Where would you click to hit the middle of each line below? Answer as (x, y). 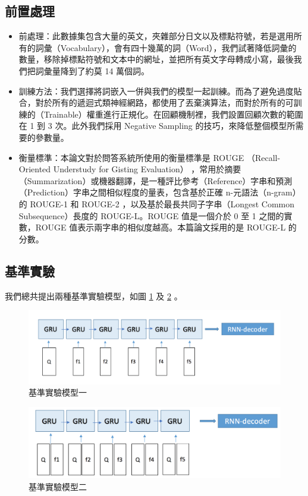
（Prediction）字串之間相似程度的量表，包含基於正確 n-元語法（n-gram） (160, 192)
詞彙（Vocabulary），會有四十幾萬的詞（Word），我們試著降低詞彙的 (166, 47)
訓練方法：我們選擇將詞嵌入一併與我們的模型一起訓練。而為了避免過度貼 (160, 91)
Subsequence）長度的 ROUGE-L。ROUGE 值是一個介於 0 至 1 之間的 (151, 215)
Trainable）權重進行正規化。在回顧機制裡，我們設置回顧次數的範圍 (173, 114)
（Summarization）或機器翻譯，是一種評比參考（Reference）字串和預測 (155, 180)
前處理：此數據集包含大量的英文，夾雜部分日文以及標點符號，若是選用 (156, 36)
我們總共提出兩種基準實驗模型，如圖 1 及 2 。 (94, 296)
